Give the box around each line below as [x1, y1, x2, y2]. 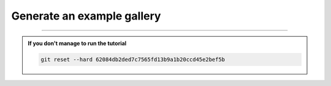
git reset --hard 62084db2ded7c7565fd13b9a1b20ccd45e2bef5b [40, 56, 226, 63]
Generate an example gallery [11, 9, 161, 23]
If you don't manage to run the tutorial [28, 40, 127, 47]
